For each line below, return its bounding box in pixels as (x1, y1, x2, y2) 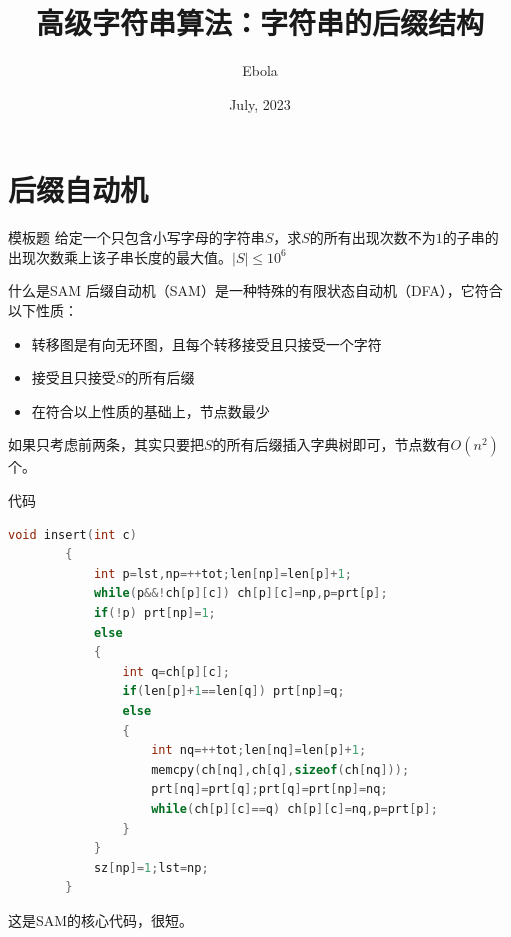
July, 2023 (229, 93, 291, 114)
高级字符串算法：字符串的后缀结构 (35, 2, 484, 43)
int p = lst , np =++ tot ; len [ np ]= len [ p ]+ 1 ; (93, 566, 352, 581)
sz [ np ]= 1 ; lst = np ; (93, 860, 209, 875)
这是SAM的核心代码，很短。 (8, 909, 194, 930)
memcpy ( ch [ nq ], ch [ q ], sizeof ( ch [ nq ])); (151, 762, 410, 777)
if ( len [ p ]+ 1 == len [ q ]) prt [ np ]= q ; (122, 684, 345, 699)
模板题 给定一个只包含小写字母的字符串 (8, 227, 265, 248)
